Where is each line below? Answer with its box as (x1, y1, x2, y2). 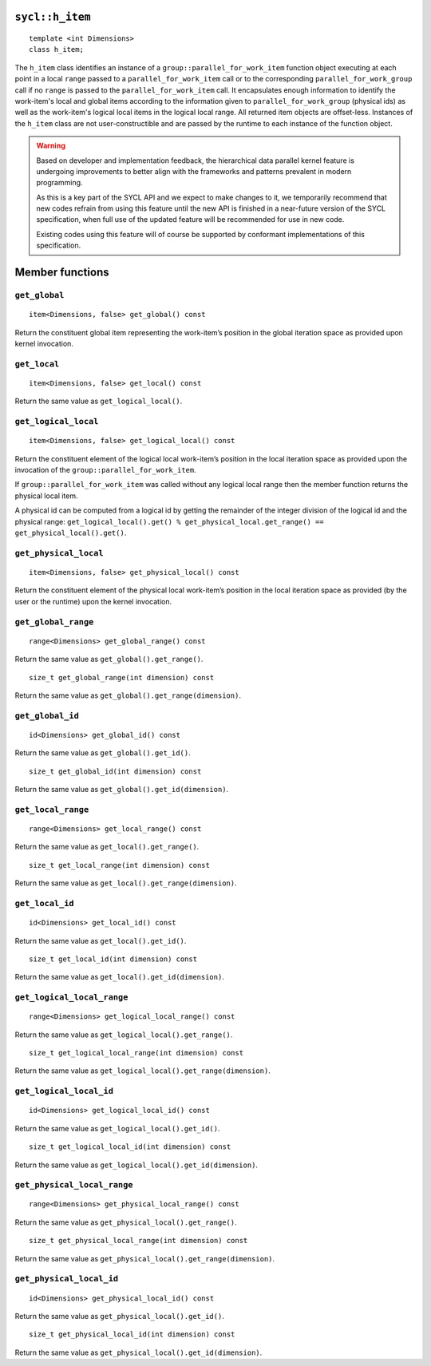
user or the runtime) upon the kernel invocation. (14, 596, 172, 606)
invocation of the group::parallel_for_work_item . (14, 465, 196, 475)
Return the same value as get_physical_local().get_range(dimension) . (14, 1253, 275, 1263)
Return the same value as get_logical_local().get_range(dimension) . (14, 1066, 271, 1075)
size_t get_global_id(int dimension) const (29, 766, 202, 776)
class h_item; (29, 45, 84, 54)
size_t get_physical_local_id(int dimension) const (29, 1330, 235, 1339)
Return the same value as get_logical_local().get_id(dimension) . (14, 1160, 259, 1170)
